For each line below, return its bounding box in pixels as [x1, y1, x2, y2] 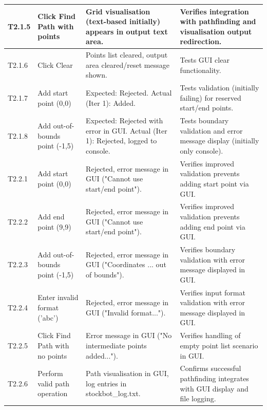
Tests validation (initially [180, 82, 259, 93]
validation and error [180, 125, 243, 136]
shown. [86, 69, 107, 80]
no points [37, 350, 67, 361]
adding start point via [180, 178, 249, 189]
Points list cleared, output [86, 49, 168, 60]
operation [37, 388, 68, 399]
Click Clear [37, 59, 73, 70]
